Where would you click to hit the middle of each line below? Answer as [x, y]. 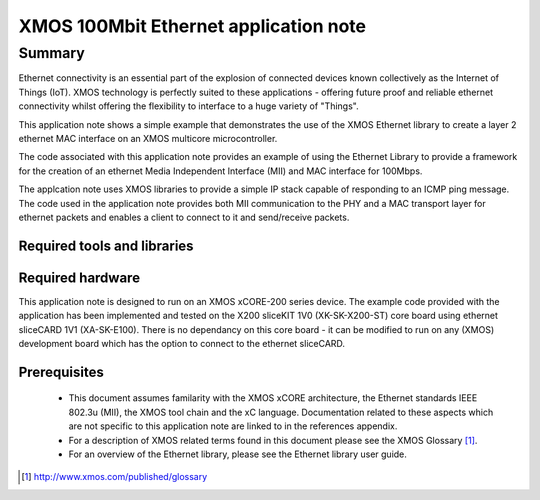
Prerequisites [61, 371]
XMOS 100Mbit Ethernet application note [192, 26]
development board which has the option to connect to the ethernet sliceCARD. [181, 343]
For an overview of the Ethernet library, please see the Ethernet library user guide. [237, 454]
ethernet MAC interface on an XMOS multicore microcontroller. [148, 138]
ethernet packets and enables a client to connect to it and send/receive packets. [184, 217]
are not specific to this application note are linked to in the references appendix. [233, 426]
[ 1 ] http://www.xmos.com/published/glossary [114, 477]
